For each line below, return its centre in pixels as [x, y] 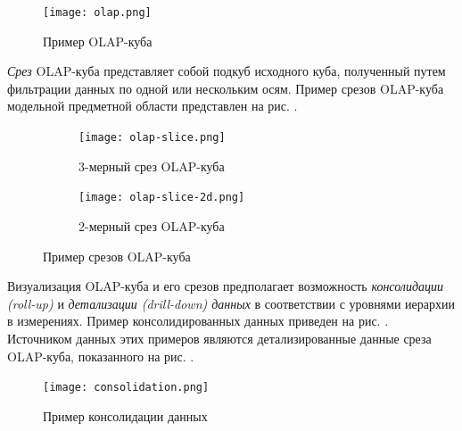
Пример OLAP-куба [98, 41]
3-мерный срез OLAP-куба [152, 166]
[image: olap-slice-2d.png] [162, 198]
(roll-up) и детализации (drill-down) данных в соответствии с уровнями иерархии [231, 303]
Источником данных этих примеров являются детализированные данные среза [219, 338]
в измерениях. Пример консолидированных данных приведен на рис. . [198, 321]
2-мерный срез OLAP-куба [152, 225]
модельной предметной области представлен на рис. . [153, 106]
